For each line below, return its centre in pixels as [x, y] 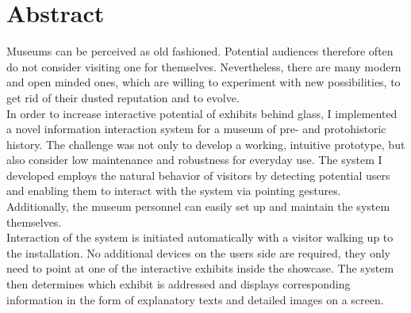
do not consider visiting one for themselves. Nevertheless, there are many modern [204, 66]
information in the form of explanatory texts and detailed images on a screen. [195, 299]
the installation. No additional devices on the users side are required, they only [198, 252]
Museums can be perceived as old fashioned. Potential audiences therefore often [200, 51]
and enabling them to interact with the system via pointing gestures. [174, 191]
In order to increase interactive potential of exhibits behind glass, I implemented [202, 113]
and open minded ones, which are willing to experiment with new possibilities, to [204, 82]
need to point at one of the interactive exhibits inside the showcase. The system [200, 268]
